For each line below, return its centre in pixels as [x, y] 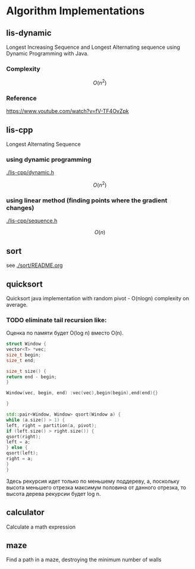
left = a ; [18, 442]
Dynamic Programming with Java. [48, 54]
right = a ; [20, 459]
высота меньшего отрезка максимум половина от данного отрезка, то [96, 487]
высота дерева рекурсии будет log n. [54, 493]
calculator [25, 513]
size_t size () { [26, 371]
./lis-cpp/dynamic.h [30, 172]
